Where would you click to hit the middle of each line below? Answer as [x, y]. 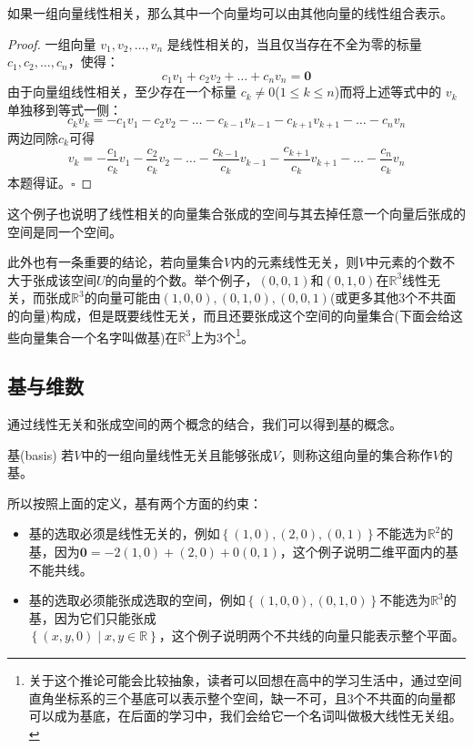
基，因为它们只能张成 [92, 617]
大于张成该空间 [52, 279]
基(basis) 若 [41, 454]
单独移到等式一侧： [65, 109]
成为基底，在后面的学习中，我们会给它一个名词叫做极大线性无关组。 [258, 716]
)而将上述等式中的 [388, 92]
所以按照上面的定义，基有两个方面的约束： [135, 502]
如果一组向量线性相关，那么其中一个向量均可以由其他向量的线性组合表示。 [230, 13]
